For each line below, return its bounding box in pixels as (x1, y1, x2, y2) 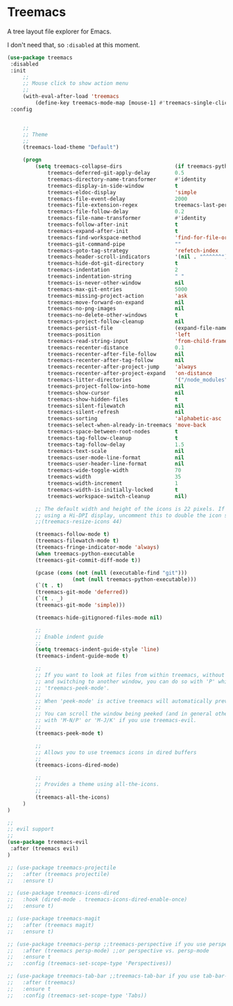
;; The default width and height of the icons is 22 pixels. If (35, 505, 225, 512)
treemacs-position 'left (47, 331, 191, 338)
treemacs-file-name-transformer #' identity (47, 215, 207, 222)
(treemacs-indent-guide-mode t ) (35, 653, 129, 660)
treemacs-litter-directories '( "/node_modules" (47, 376, 228, 383)
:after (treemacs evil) (10, 845, 79, 852)
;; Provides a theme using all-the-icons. (35, 781, 159, 788)
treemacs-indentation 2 (47, 266, 178, 273)
